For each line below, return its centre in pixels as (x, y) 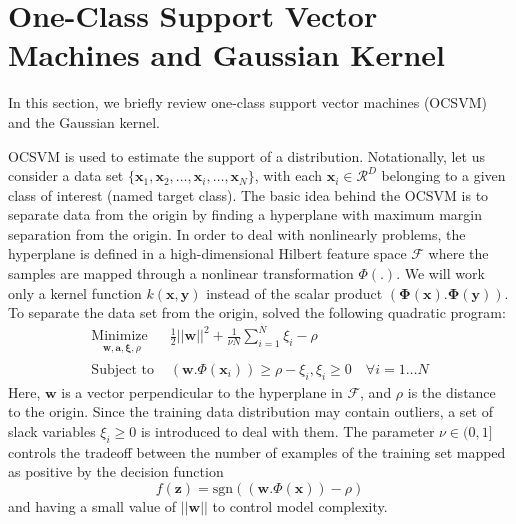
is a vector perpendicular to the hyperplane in (202, 391)
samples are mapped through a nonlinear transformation (181, 273)
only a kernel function (75, 292)
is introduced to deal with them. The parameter (287, 430)
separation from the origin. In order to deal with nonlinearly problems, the (237, 233)
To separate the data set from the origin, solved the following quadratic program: (257, 312)
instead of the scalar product (294, 292)
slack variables (52, 430)
